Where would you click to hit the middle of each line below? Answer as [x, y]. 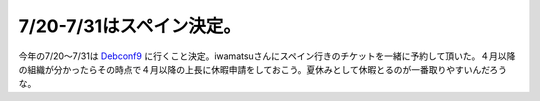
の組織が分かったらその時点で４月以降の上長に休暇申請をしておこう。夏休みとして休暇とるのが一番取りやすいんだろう [263, 69]
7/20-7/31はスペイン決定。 [130, 26]
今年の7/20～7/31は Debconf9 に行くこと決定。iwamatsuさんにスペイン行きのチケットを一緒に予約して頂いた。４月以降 [267, 56]
